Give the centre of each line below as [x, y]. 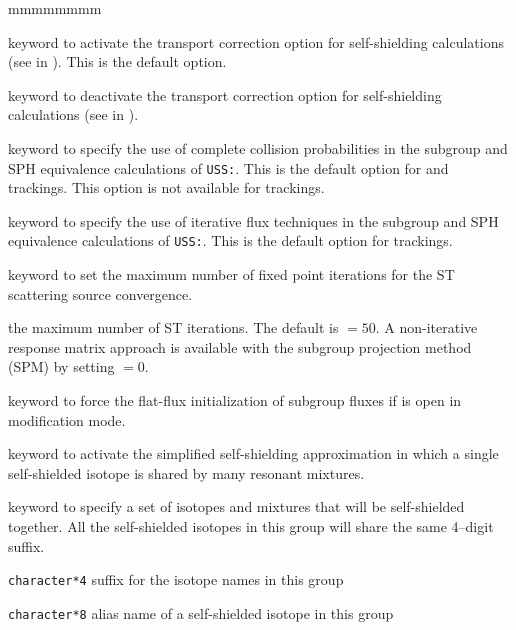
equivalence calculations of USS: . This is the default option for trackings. [230, 240]
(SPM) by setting [61, 366]
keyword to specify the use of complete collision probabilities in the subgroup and [258, 147]
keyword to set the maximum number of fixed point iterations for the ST [231, 274]
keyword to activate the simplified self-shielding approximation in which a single [253, 453]
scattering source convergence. [100, 293]
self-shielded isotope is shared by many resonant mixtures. [186, 472]
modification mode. [67, 419]
